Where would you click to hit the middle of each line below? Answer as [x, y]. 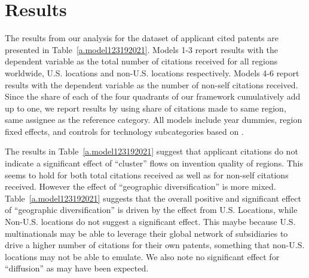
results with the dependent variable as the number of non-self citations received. [152, 84]
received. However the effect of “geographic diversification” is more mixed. [140, 186]
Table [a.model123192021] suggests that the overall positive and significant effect [153, 198]
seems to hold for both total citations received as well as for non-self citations [147, 174]
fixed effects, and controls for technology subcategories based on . [124, 131]
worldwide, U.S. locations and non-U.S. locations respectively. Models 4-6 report [152, 72]
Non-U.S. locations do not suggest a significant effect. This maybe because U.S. [150, 222]
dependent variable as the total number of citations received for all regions [141, 61]
